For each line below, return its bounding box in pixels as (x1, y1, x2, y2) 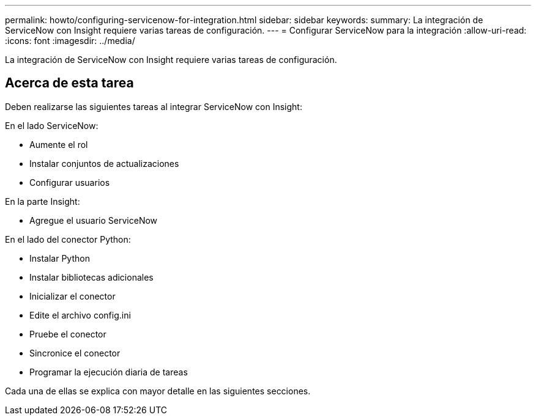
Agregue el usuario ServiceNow (29, 215, 158, 226)
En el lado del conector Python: (5, 234, 131, 245)
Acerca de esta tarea (5, 75, 134, 91)
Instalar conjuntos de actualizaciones (29, 158, 179, 169)
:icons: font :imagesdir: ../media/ (5, 35, 135, 46)
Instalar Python (29, 252, 90, 263)
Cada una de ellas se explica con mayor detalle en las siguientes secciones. (5, 385, 311, 396)
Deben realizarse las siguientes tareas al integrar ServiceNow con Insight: (5, 101, 302, 112)
